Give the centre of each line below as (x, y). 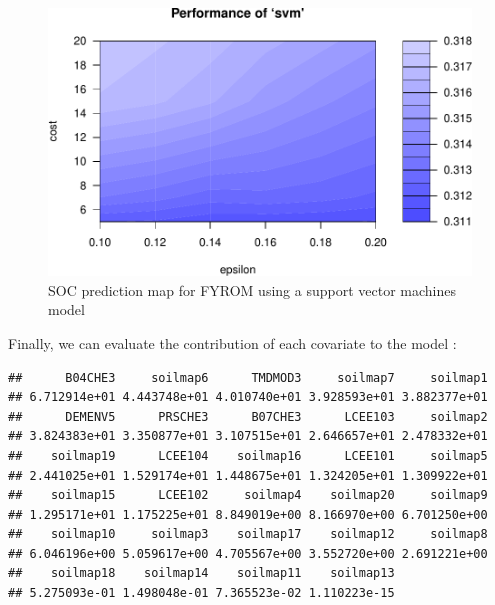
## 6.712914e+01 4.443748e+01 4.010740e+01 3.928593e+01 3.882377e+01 (248, 397)
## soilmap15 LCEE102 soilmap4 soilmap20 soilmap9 (248, 495)
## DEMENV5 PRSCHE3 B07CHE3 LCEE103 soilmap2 (248, 416)
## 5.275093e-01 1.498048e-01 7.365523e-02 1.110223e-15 (201, 593)
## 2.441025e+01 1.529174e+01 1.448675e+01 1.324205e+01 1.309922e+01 (248, 475)
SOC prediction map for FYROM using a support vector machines (252, 289)
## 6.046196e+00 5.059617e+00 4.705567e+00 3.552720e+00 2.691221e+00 (248, 553)
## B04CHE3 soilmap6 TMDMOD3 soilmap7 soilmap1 (248, 377)
